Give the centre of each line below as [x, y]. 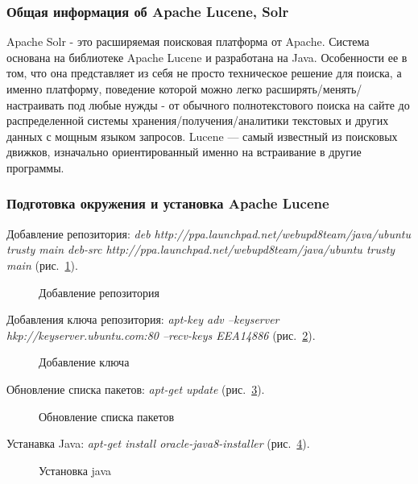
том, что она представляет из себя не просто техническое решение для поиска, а [204, 73]
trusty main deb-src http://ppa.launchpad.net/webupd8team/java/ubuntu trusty [201, 249]
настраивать [35, 104]
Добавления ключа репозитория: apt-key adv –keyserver [143, 319]
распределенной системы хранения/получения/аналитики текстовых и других [198, 120]
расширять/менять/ [314, 89]
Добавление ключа [84, 362]
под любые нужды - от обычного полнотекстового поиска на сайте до [239, 104]
